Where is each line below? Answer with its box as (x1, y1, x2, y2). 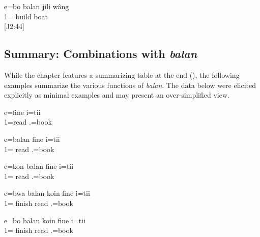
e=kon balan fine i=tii (4, 161, 74, 171)
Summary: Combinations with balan (4, 46, 197, 62)
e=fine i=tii (4, 106, 41, 117)
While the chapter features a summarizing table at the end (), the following (4, 69, 240, 80)
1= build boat (4, 11, 48, 21)
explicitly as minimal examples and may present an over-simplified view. (4, 90, 229, 100)
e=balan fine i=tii (4, 133, 60, 144)
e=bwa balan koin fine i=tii (4, 188, 90, 198)
